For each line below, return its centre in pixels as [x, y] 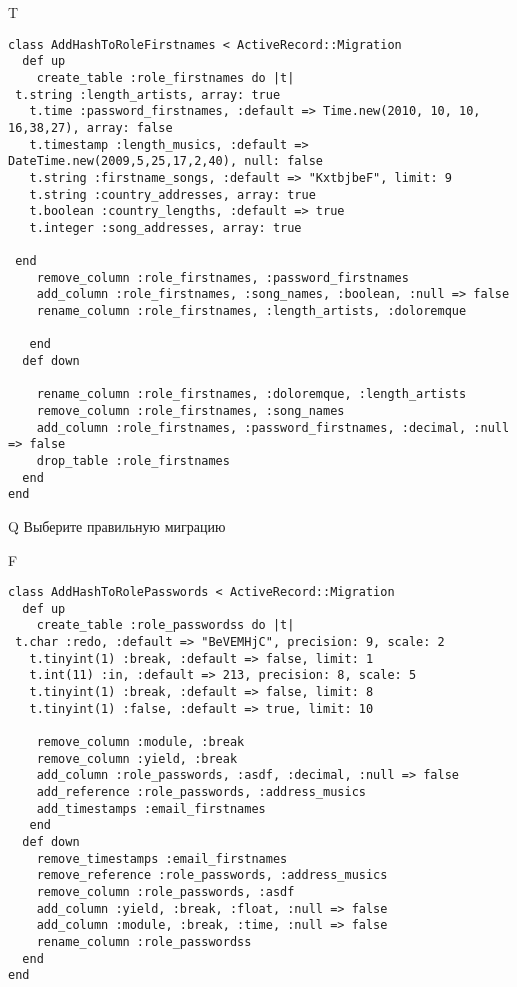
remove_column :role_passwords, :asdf [165, 891]
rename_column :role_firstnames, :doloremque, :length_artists [251, 394]
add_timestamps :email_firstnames [151, 808]
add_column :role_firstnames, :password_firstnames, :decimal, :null [273, 427]
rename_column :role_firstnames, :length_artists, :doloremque [251, 311]
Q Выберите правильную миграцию [117, 525]
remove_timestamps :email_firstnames [162, 858]
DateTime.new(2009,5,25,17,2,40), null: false [165, 161]
